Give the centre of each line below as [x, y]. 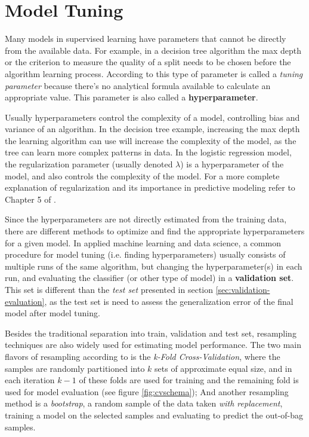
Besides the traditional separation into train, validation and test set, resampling [151, 333]
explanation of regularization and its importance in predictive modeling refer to [150, 187]
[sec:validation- [243, 289]
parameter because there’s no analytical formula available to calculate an [138, 85]
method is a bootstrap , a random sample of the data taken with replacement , [144, 403]
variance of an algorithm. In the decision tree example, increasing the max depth [152, 129]
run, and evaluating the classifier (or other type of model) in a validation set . [149, 278]
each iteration [30, 380]
